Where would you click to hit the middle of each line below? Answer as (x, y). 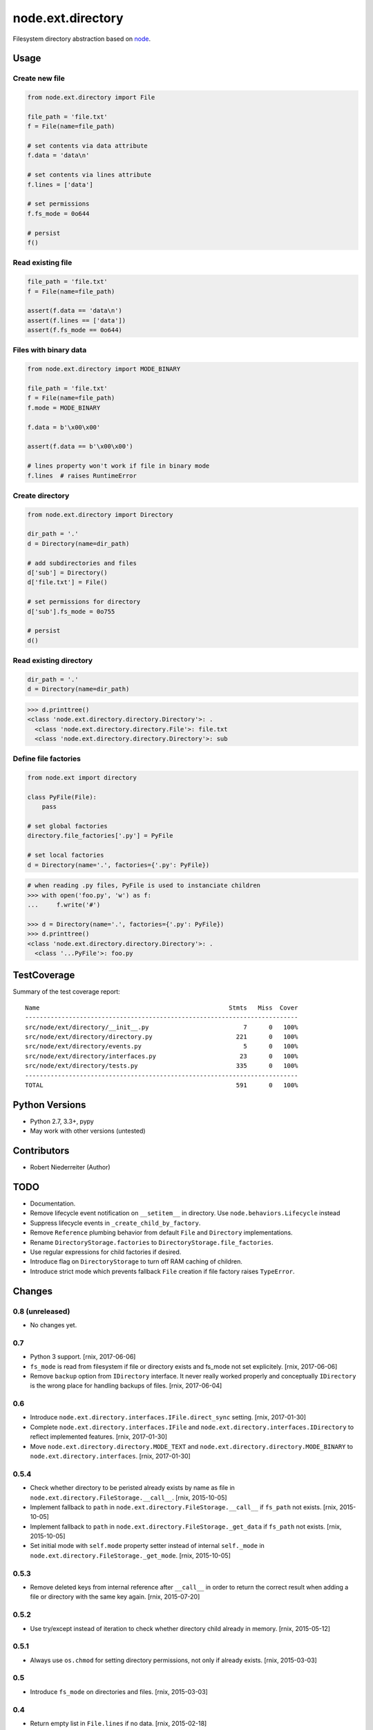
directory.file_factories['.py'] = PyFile (100, 836)
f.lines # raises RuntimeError (82, 475)
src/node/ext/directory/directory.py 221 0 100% (162, 1037)
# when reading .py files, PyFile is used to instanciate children (144, 885)
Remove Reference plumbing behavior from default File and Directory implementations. (161, 1232)
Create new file (39, 78)
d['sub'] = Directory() (68, 572)
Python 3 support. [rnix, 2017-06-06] (83, 1357)
